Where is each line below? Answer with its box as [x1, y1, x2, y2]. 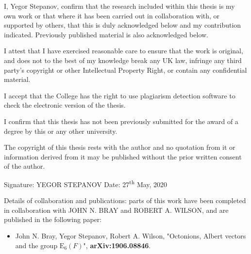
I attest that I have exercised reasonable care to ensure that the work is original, [4, 46, 243, 56]
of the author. [4, 161, 45, 171]
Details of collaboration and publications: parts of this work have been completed [4, 195, 246, 206]
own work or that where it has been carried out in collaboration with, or [4, 10, 220, 20]
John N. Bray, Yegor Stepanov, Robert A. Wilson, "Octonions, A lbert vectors [15, 230, 246, 240]
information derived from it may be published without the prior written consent [4, 151, 242, 161]
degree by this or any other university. [4, 126, 117, 136]
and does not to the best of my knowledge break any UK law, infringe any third [4, 55, 242, 65]
